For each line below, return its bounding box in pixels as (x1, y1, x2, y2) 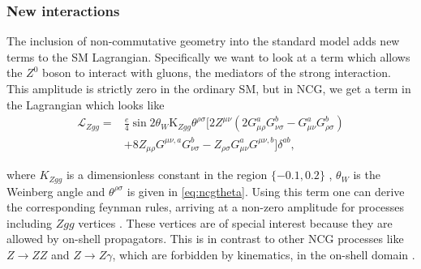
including (6, 214, 53, 231)
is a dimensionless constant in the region (66, 166, 268, 183)
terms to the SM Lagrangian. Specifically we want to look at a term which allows (6, 48, 410, 65)
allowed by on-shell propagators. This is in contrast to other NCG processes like (6, 230, 404, 247)
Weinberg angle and (6, 182, 105, 199)
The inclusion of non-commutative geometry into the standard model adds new (6, 32, 400, 49)
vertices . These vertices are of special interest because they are (78, 214, 393, 231)
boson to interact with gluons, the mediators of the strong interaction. (42, 64, 391, 81)
